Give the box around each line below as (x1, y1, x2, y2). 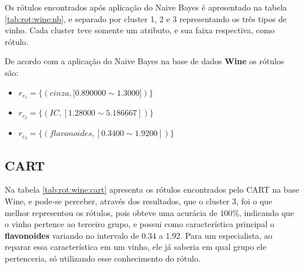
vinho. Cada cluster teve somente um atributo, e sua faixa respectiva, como (5, 24, 275, 36)
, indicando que (239, 206, 294, 218)
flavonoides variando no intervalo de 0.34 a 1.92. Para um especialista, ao (5, 229, 272, 241)
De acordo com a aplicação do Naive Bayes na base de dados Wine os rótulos (5, 55, 284, 67)
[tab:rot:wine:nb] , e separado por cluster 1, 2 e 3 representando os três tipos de (5, 12, 287, 25)
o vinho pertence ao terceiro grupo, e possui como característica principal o (5, 218, 274, 230)
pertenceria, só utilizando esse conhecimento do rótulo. (5, 252, 201, 264)
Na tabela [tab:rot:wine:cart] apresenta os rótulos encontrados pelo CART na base (5, 183, 299, 196)
